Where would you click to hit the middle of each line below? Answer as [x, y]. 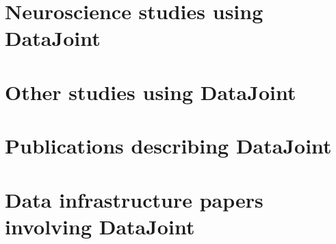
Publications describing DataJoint [168, 146]
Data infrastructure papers [134, 199]
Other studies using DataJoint [151, 91]
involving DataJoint [100, 226]
